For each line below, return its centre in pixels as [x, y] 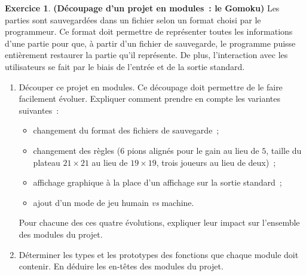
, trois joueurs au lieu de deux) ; [216, 162]
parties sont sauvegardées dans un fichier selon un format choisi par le [133, 19]
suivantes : [39, 110]
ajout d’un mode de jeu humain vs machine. [114, 202]
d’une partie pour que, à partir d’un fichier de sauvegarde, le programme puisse [150, 43]
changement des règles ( [77, 150]
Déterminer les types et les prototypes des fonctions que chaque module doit [159, 254]
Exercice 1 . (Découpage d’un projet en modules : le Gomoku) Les [142, 8]
